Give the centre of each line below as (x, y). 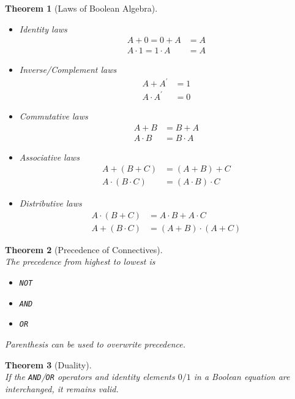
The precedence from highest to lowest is (80, 261)
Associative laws (49, 157)
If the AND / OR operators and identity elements (90, 377)
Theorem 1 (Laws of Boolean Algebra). (81, 8)
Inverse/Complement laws (68, 70)
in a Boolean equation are (242, 377)
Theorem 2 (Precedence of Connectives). (84, 249)
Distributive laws (50, 203)
